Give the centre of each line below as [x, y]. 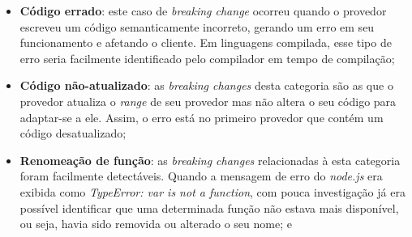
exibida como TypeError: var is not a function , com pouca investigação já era [212, 191]
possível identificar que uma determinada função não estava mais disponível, [209, 207]
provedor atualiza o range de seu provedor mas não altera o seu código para [208, 101]
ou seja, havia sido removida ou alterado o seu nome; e [156, 224]
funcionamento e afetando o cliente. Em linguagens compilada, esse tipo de [206, 42]
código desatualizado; [73, 133]
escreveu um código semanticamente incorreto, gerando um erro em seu [197, 26]
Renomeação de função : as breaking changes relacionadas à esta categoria [210, 160]
